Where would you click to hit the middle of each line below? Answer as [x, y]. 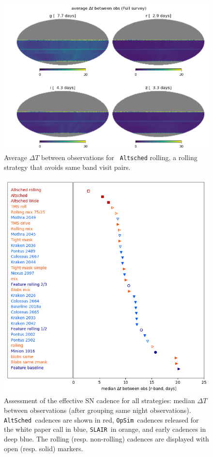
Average [15, 157]
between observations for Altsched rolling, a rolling [119, 157]
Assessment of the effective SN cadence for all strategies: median [99, 400]
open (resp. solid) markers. [44, 448]
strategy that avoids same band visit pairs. [67, 167]
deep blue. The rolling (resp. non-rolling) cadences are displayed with [106, 438]
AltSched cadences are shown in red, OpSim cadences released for [101, 419]
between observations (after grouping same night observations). [98, 410]
